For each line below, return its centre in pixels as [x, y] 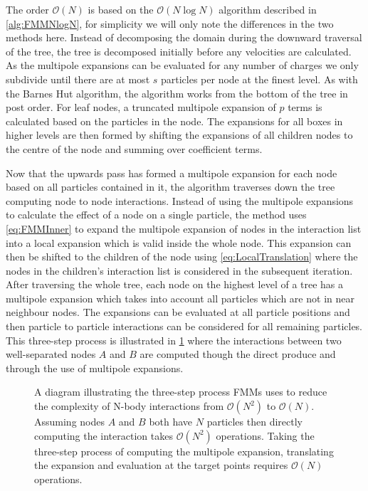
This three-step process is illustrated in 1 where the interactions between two [174, 340]
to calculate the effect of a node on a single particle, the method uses [156, 215]
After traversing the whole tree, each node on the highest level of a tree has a [175, 284]
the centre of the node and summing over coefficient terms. [134, 148]
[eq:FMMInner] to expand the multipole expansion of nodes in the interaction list [184, 228]
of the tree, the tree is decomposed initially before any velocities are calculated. [179, 51]
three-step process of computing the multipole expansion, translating [184, 451]
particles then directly [254, 422]
